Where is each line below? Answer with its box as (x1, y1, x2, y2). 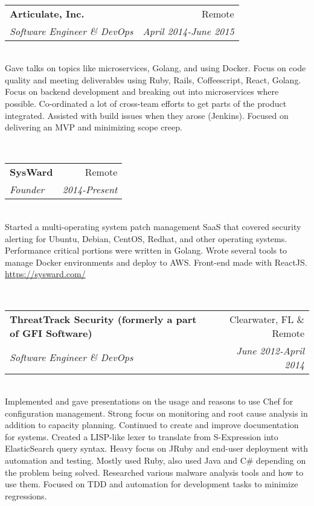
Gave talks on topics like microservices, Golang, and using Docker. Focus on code (5, 62, 306, 74)
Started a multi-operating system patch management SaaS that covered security (5, 220, 301, 232)
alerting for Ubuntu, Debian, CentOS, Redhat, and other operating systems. (5, 232, 287, 245)
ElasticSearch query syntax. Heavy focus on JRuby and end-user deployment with (5, 442, 308, 455)
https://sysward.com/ (5, 267, 86, 280)
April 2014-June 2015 (143, 24, 234, 38)
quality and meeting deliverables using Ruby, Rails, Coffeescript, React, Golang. (5, 73, 301, 86)
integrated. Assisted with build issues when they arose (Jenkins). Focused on (5, 109, 289, 121)
